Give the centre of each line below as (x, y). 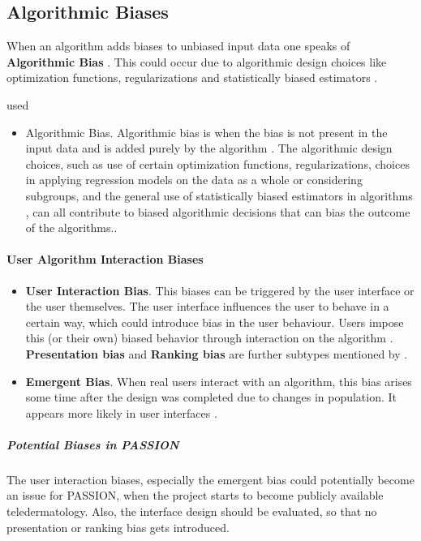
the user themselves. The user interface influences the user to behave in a (207, 306)
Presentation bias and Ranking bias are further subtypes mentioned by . (217, 353)
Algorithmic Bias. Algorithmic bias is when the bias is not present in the (206, 132)
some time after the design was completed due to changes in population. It (211, 397)
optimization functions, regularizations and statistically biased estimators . (192, 77)
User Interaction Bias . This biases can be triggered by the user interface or (220, 290)
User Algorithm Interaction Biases (105, 259)
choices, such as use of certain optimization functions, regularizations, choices (217, 163)
